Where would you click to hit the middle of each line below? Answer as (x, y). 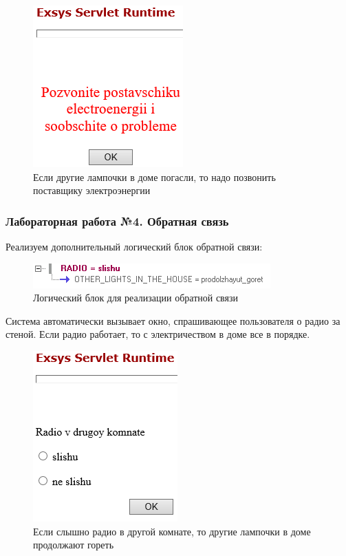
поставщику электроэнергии (92, 190)
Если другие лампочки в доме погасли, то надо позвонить (154, 177)
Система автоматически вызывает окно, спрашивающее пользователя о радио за (173, 320)
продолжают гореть (74, 545)
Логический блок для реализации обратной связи (136, 298)
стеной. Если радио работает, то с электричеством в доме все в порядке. (158, 334)
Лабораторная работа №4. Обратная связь (117, 221)
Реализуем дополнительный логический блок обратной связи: (134, 246)
